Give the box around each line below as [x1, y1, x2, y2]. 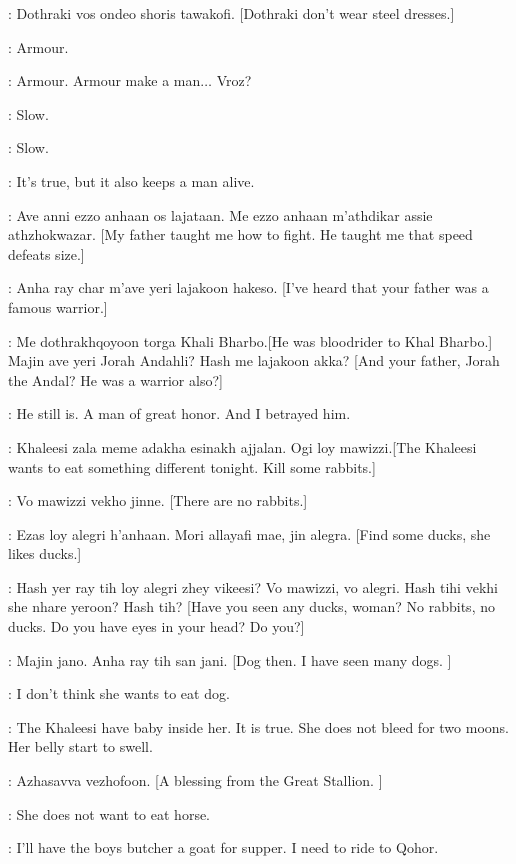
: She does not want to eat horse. [8, 803, 211, 824]
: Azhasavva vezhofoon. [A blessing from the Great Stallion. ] [8, 770, 383, 791]
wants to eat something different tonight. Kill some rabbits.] [8, 456, 376, 477]
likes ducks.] [8, 543, 82, 564]
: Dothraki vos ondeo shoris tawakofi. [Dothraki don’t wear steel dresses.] [8, 3, 455, 23]
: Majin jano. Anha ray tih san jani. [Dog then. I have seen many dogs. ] [8, 649, 452, 670]
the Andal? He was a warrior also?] [8, 369, 223, 390]
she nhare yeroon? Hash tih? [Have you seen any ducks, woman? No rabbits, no [8, 596, 495, 617]
